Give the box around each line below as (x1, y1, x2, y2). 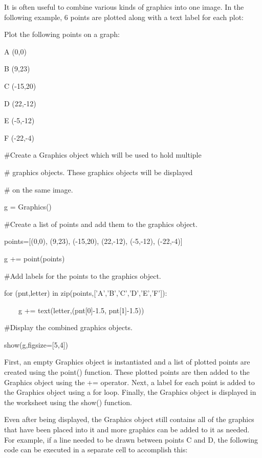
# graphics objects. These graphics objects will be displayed (4, 166, 193, 177)
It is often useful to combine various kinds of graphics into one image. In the (4, 2, 244, 12)
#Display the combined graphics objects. (4, 322, 133, 333)
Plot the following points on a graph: (4, 29, 120, 40)
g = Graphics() (4, 201, 52, 212)
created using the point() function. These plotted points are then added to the (4, 367, 250, 377)
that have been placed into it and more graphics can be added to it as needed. (4, 424, 250, 435)
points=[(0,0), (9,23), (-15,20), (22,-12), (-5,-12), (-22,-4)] (4, 236, 183, 246)
